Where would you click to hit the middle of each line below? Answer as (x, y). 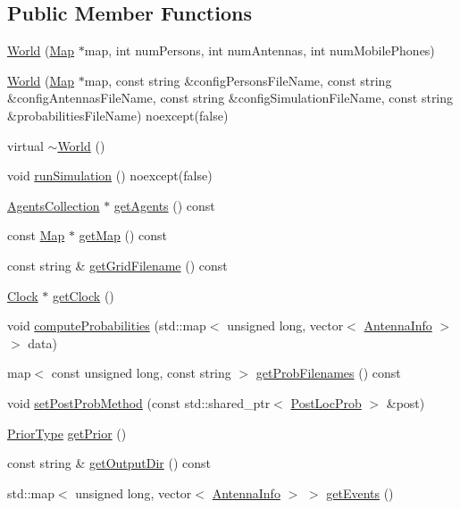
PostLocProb (326, 402)
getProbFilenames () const (328, 373)
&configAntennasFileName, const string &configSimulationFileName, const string (230, 98)
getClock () (83, 295)
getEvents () (360, 492)
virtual (25, 145)
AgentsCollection (54, 205)
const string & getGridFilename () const (117, 265)
